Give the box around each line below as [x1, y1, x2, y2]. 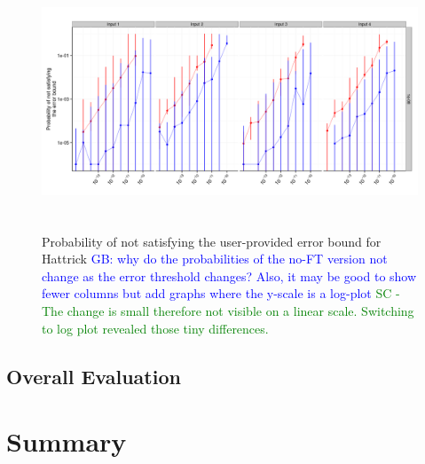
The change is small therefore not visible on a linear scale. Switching [42, 301, 414, 319]
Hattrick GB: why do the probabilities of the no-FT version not [42, 249, 388, 268]
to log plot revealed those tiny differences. [42, 319, 269, 337]
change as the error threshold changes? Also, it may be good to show [42, 266, 417, 285]
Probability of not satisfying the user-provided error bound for [42, 232, 382, 250]
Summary [6, 423, 127, 460]
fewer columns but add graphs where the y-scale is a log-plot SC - [42, 284, 400, 303]
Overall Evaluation [6, 362, 181, 389]
